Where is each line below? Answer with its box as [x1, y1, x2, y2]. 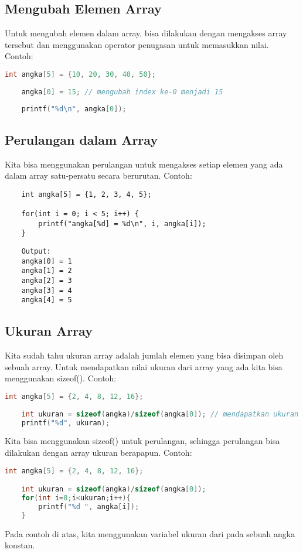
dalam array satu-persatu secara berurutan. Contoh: [5, 169, 192, 182]
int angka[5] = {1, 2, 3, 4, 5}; [21, 190, 152, 199]
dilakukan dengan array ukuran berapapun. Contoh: [5, 446, 192, 459]
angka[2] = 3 [21, 276, 72, 285]
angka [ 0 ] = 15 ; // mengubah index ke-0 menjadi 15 [21, 87, 223, 96]
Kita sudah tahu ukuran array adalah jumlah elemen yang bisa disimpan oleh [5, 349, 284, 361]
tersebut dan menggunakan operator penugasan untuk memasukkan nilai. [5, 38, 269, 50]
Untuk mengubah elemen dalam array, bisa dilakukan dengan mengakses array [5, 27, 287, 39]
